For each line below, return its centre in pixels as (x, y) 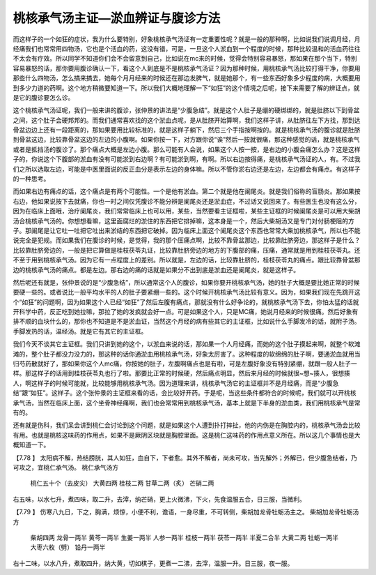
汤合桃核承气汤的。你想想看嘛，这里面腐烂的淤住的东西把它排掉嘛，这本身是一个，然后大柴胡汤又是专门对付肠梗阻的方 (183, 221)
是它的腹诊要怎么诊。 (44, 97)
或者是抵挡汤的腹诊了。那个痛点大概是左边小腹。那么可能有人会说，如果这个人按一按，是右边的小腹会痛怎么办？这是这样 (187, 149)
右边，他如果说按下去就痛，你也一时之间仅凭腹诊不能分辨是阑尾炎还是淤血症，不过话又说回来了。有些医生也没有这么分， (187, 201)
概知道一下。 (31, 445)
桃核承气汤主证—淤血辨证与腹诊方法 (117, 18)
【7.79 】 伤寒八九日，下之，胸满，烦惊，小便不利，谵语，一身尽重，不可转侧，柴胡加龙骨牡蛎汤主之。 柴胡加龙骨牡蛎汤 (186, 512)
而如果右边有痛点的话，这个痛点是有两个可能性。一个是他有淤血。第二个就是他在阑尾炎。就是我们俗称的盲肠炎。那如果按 (187, 191)
